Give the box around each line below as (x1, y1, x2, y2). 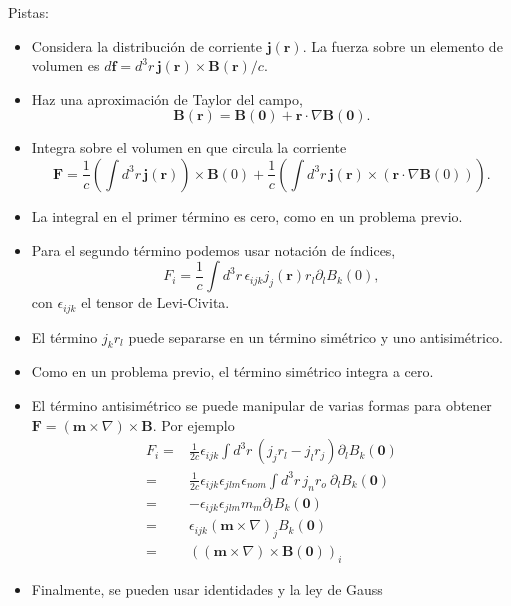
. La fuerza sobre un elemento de (302, 35, 503, 56)
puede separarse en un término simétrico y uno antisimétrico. (128, 326, 504, 347)
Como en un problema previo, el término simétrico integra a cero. (31, 361, 434, 382)
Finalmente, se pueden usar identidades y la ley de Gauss (31, 578, 383, 599)
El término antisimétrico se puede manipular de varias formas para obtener (31, 395, 492, 415)
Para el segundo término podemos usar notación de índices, (31, 239, 396, 260)
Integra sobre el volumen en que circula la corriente (31, 137, 347, 158)
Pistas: (8, 2, 49, 22)
